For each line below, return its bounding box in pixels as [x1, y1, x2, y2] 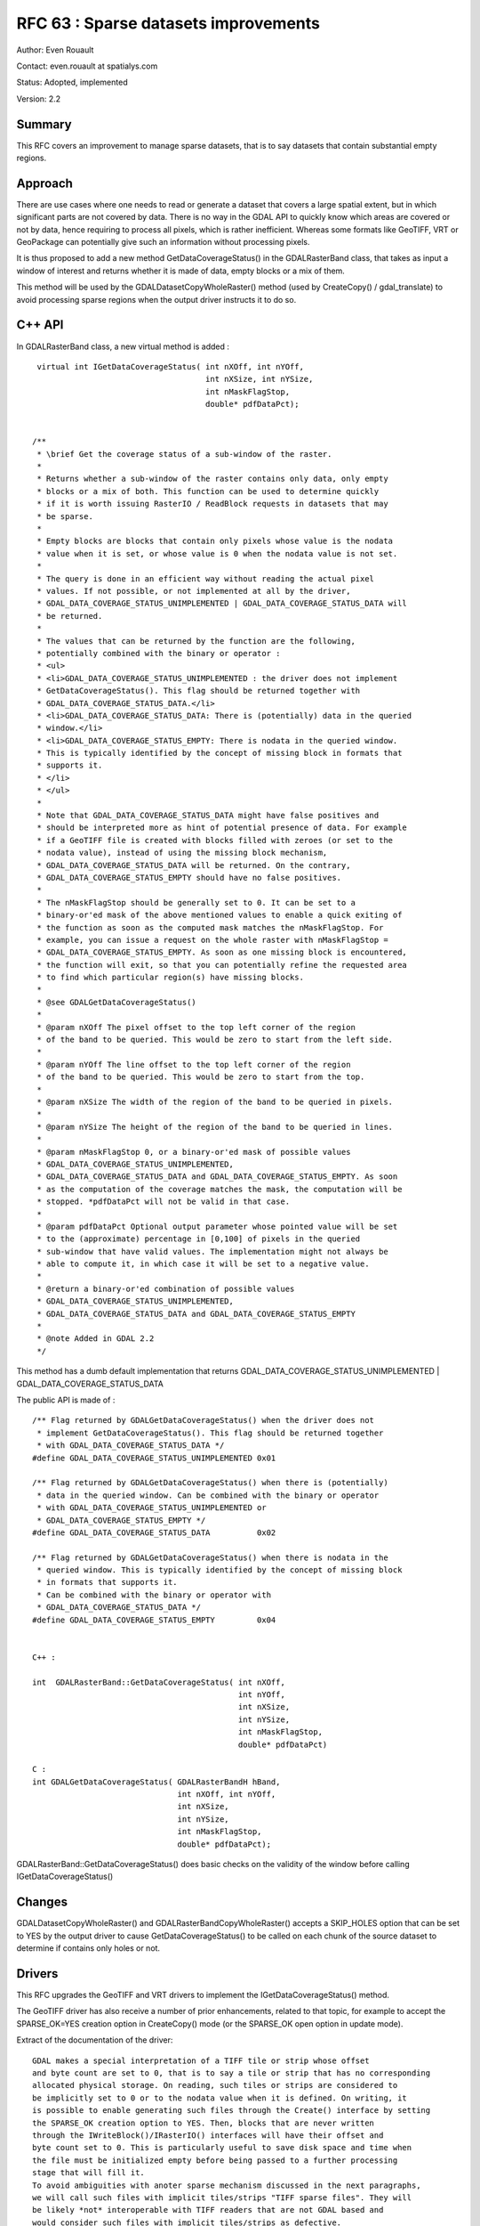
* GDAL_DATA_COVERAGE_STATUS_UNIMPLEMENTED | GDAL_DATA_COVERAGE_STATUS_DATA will [36, 598, 408, 609]
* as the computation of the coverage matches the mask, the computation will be [36, 1184, 403, 1194]
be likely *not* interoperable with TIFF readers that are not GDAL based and [32, 2205, 384, 2215]
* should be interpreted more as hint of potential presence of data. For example [36, 823, 408, 833]
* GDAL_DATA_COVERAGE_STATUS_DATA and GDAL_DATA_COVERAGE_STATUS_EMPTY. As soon [36, 1172, 398, 1182]
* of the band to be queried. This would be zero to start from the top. [36, 1072, 365, 1082]
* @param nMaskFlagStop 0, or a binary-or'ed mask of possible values [36, 1147, 351, 1157]
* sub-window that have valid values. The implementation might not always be [36, 1247, 388, 1256]
